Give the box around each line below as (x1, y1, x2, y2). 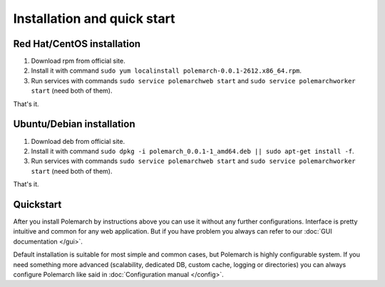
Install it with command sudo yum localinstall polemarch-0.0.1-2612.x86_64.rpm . (31, 66, 302, 75)
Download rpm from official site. (31, 57, 125, 66)
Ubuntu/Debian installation (13, 118, 135, 130)
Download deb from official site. (31, 137, 125, 145)
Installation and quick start (13, 11, 175, 26)
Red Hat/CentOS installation (13, 38, 141, 50)
